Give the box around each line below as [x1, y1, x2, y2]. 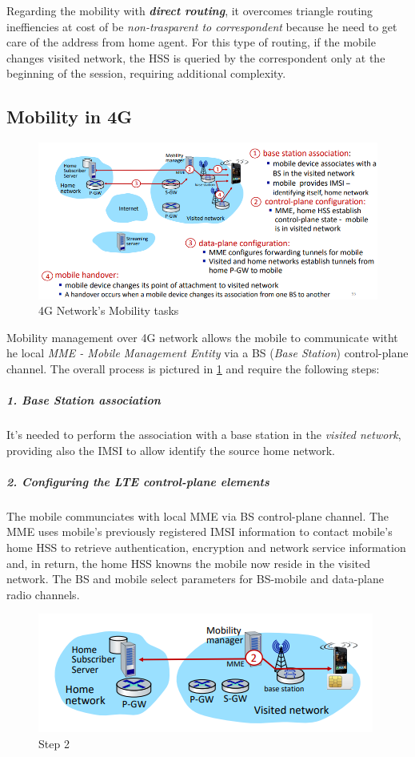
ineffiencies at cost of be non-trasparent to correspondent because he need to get [6, 18, 397, 34]
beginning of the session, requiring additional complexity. [6, 65, 286, 82]
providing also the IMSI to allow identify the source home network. [6, 441, 335, 458]
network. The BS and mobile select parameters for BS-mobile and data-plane [6, 570, 385, 587]
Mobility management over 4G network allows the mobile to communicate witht [6, 328, 398, 345]
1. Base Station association [6, 392, 161, 409]
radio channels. [6, 586, 80, 602]
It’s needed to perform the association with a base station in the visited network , [6, 426, 401, 443]
